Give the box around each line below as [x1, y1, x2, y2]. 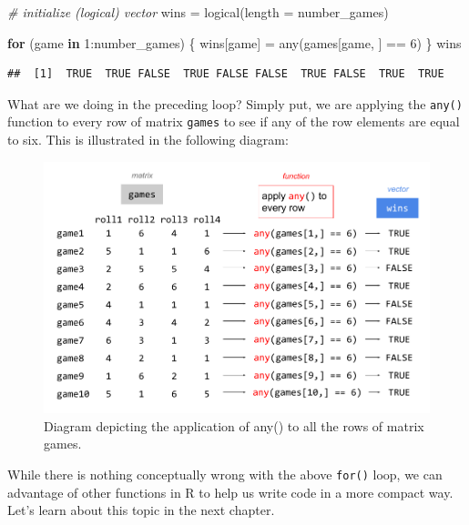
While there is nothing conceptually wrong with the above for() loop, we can [7, 464, 443, 483]
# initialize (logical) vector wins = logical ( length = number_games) [7, 3, 389, 21]
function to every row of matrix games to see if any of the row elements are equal [7, 112, 460, 131]
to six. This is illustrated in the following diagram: [7, 130, 289, 149]
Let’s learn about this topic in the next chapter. [7, 500, 275, 520]
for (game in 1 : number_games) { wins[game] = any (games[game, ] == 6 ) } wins [7, 33, 462, 52]
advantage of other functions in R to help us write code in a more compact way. [7, 482, 454, 501]
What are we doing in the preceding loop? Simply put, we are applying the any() [7, 94, 463, 113]
